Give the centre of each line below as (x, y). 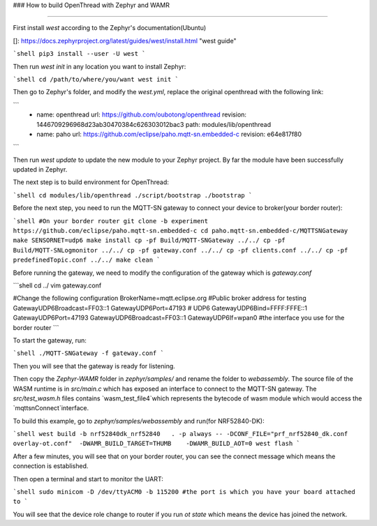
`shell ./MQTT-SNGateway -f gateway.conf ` (88, 353)
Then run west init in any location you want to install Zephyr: (99, 66)
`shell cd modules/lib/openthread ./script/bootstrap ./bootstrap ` (133, 195)
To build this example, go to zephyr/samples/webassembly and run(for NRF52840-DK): (139, 421)
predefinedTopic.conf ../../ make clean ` (87, 260)
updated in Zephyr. (40, 170)
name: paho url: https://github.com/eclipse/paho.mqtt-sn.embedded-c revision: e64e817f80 (169, 134)
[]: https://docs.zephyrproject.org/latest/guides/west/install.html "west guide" (125, 40)
